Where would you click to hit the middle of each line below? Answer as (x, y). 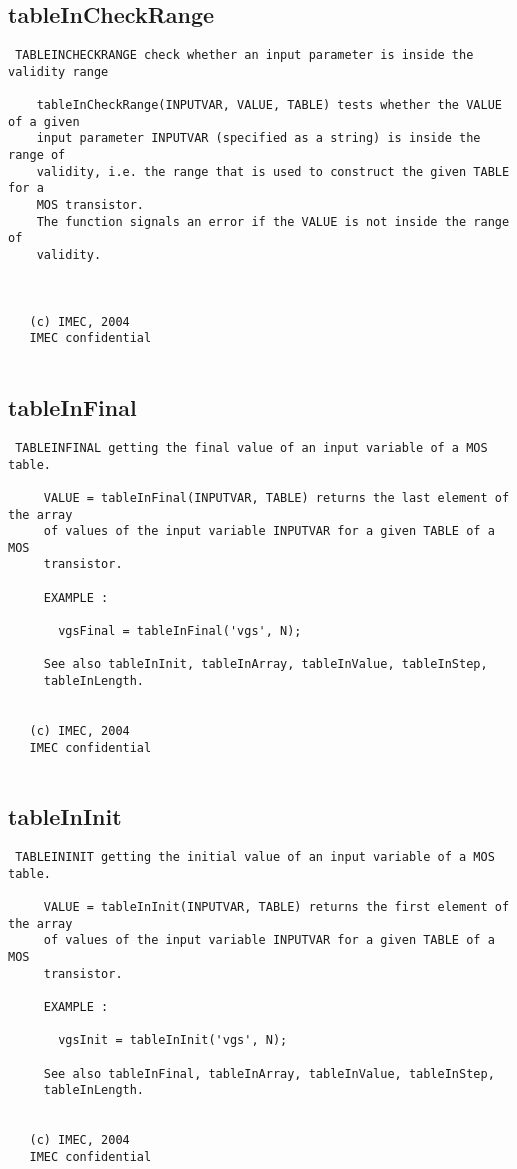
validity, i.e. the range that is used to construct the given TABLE (273, 171)
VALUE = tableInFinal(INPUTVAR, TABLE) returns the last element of (276, 497)
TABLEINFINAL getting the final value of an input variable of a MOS (251, 447)
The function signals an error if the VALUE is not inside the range (273, 221)
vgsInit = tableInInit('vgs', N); (173, 1040)
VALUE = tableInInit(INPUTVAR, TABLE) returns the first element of (276, 907)
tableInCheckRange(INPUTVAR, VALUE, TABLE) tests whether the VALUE (269, 105)
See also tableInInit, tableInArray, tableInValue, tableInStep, (265, 664)
